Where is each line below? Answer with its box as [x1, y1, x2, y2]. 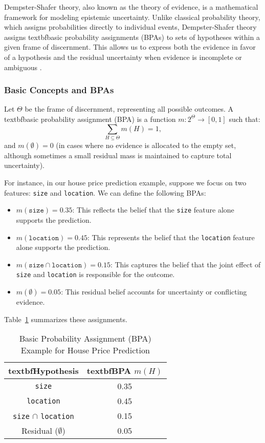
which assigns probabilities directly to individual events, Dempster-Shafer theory [4, 22, 257, 32]
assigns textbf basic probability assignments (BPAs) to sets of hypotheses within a [4, 31, 260, 42]
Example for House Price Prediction [20, 344, 150, 356]
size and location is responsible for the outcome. [16, 269, 175, 280]
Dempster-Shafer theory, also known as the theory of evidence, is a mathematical [4, 2, 258, 12]
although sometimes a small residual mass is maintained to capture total [4, 150, 232, 160]
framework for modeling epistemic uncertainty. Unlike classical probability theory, [4, 11, 260, 22]
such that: [229, 113, 260, 124]
